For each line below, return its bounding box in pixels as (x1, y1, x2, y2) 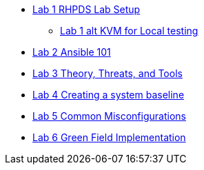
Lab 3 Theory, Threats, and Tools (32, 67, 183, 79)
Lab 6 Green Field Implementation (32, 131, 186, 143)
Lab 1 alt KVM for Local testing (60, 25, 198, 36)
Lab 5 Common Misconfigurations (32, 110, 186, 122)
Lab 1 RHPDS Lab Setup (32, 3, 141, 15)
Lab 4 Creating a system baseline (32, 89, 185, 100)
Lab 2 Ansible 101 (32, 46, 111, 58)
